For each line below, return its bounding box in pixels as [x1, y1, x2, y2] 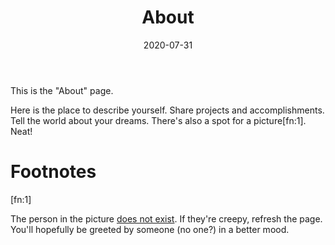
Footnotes [10, 161, 97, 183]
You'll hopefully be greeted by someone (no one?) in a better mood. [10, 223, 290, 235]
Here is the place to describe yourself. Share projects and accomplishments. [10, 104, 325, 116]
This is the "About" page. [10, 84, 114, 96]
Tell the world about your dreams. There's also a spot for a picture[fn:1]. [10, 114, 307, 126]
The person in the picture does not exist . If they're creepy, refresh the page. [10, 212, 323, 225]
